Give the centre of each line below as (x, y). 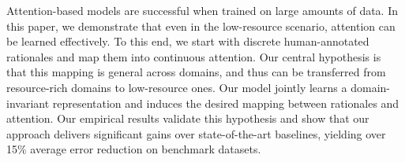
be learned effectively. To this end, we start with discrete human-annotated (188, 41)
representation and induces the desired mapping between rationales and (226, 103)
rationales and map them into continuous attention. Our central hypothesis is (194, 56)
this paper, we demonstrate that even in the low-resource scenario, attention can (201, 26)
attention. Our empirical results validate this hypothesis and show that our (188, 118)
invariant (28, 103)
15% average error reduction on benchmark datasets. (134, 149)
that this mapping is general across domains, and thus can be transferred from (196, 72)
